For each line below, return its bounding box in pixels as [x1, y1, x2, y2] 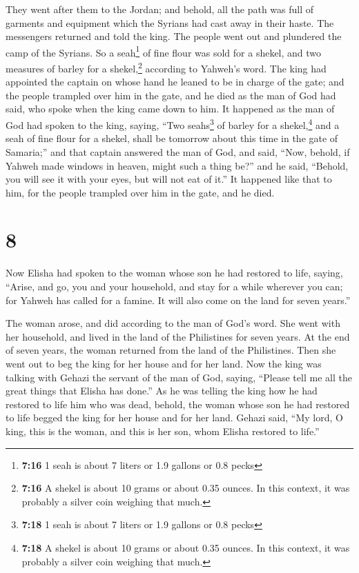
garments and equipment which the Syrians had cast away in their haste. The [6, 15, 334, 30]
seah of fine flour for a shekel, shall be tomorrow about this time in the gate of [6, 131, 338, 145]
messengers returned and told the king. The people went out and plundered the [6, 29, 342, 43]
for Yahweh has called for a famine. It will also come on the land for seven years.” [6, 292, 351, 307]
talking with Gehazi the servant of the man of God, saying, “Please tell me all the [6, 370, 352, 384]
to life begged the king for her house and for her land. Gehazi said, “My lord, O [6, 410, 343, 425]
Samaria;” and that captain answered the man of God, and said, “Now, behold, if [6, 144, 350, 159]
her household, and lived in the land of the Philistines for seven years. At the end [6, 329, 350, 343]
